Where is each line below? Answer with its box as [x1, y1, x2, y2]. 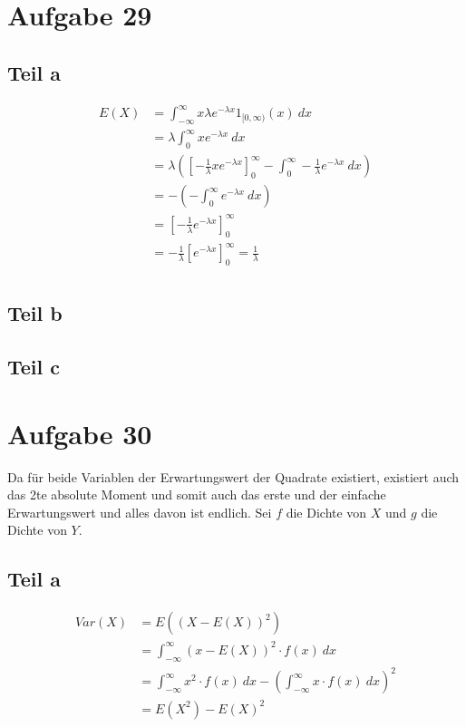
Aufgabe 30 [7, 414, 152, 451]
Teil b [7, 299, 63, 327]
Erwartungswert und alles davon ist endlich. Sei [7, 502, 272, 521]
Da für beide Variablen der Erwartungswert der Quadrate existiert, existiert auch [7, 467, 460, 486]
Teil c [7, 353, 61, 381]
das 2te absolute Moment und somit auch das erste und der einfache [7, 485, 386, 504]
